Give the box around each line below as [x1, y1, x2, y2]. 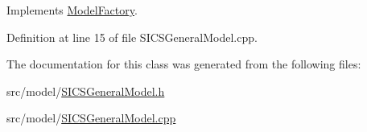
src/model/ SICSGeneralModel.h [6, 82, 165, 99]
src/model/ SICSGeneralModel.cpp [6, 109, 176, 126]
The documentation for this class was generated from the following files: [6, 56, 361, 72]
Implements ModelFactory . [6, 2, 138, 18]
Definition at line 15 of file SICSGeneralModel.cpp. [6, 28, 258, 45]
